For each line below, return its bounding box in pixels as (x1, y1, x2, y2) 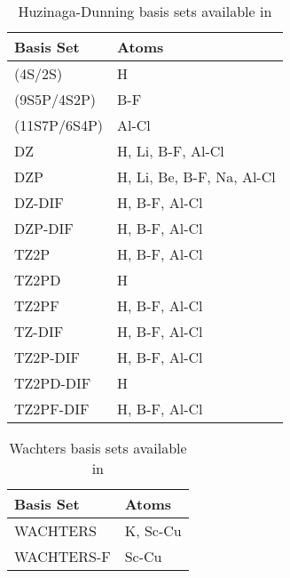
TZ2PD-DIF (14, 373, 91, 393)
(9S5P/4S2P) (14, 89, 97, 109)
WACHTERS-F (14, 546, 111, 566)
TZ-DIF (14, 321, 64, 341)
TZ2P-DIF (14, 347, 81, 367)
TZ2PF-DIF (14, 398, 90, 419)
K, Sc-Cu (124, 520, 182, 541)
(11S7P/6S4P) (14, 115, 104, 135)
